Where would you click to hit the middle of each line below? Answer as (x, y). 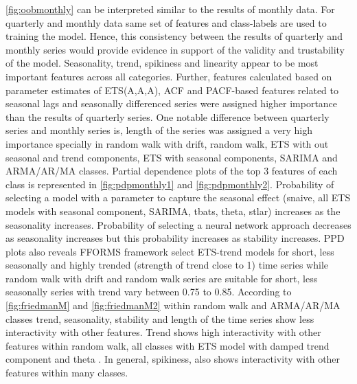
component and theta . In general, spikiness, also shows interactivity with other (173, 359)
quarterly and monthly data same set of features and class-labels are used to (166, 22)
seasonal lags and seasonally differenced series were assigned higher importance (172, 103)
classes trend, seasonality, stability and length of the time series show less (160, 318)
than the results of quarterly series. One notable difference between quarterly (168, 116)
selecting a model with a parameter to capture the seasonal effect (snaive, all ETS (178, 197)
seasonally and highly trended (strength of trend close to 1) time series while (167, 265)
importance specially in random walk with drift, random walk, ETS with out (167, 143)
